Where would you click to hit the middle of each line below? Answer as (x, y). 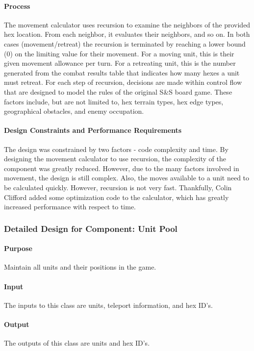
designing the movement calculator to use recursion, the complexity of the (115, 159)
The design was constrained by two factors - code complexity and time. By (116, 149)
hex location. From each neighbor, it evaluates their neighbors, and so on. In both (127, 34)
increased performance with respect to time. (70, 207)
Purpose (18, 248)
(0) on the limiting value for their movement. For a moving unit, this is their (119, 53)
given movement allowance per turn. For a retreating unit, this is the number (120, 63)
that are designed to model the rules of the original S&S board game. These (118, 91)
